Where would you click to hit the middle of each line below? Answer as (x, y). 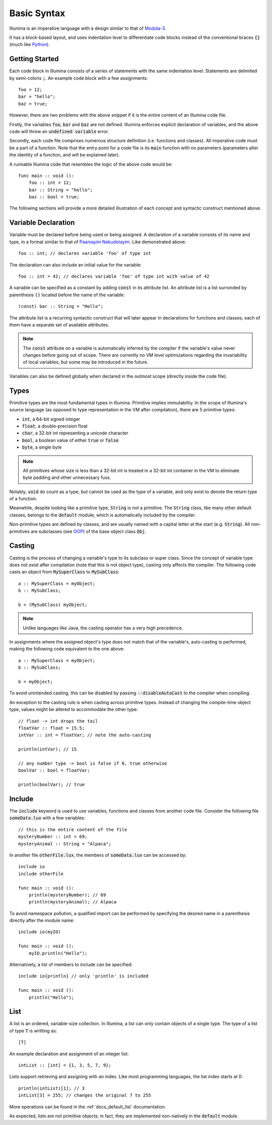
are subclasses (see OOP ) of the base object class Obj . (88, 531)
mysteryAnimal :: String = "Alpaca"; (65, 844)
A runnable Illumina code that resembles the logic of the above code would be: (91, 164)
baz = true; (33, 104)
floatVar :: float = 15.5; (52, 728)
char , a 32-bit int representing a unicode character (75, 433)
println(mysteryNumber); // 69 (67, 895)
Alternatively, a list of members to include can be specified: (71, 965)
